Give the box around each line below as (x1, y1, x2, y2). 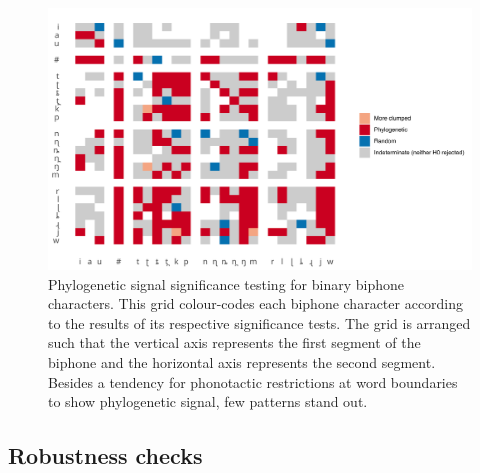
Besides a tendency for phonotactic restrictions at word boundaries (48, 371, 458, 392)
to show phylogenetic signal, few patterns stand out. (48, 391, 368, 412)
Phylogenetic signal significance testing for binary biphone (48, 273, 404, 294)
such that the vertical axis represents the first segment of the (48, 332, 421, 353)
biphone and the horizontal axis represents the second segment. (48, 352, 436, 373)
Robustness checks (8, 440, 203, 471)
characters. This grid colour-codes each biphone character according (48, 293, 464, 314)
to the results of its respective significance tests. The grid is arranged (48, 312, 471, 333)
